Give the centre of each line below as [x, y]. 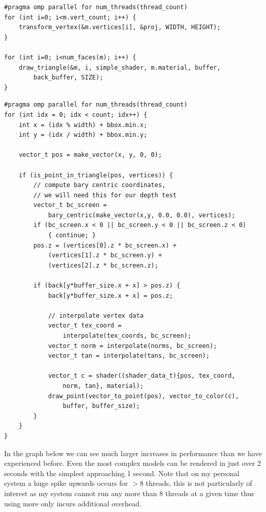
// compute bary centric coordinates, [99, 185]
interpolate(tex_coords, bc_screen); [127, 336]
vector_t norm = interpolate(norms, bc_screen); [132, 346]
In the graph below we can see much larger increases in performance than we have [133, 453]
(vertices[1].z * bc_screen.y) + [105, 255]
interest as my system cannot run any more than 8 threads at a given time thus [129, 493]
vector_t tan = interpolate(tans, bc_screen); [129, 356]
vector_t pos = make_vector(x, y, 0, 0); [90, 155]
